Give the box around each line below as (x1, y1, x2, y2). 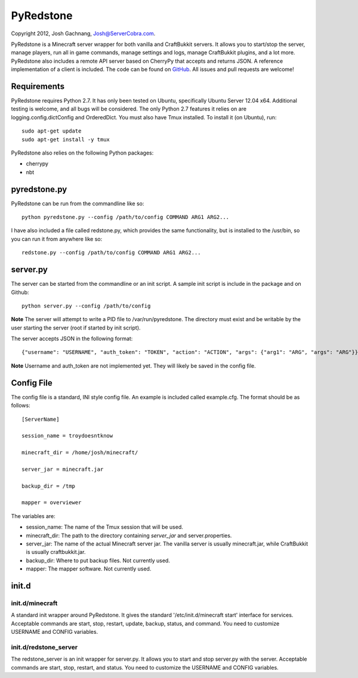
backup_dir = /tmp (21, 482, 76, 489)
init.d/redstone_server (11, 643, 78, 651)
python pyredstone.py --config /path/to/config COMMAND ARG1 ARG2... (21, 214, 230, 221)
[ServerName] (21, 415, 60, 423)
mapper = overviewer (21, 499, 82, 506)
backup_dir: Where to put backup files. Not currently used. (26, 557, 170, 564)
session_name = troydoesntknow (21, 433, 113, 439)
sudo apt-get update (21, 128, 82, 134)
